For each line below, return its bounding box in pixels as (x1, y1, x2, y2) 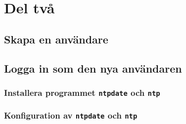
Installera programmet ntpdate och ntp (4, 86, 160, 98)
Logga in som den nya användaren (4, 60, 182, 76)
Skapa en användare (4, 31, 108, 46)
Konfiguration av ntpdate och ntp (4, 109, 138, 122)
